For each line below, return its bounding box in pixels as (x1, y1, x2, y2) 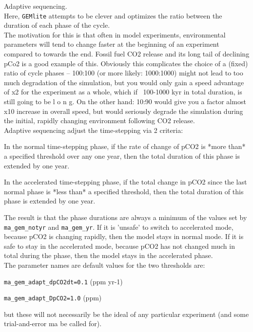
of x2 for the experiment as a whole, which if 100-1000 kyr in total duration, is (4, 87, 242, 97)
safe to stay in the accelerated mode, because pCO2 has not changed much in (4, 240, 235, 251)
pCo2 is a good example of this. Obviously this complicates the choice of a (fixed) (4, 58, 248, 68)
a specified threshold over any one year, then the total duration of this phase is (4, 150, 240, 161)
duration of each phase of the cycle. (4, 20, 110, 30)
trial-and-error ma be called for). (4, 318, 102, 329)
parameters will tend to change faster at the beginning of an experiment (4, 39, 219, 49)
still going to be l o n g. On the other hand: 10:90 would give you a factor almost (4, 96, 246, 106)
